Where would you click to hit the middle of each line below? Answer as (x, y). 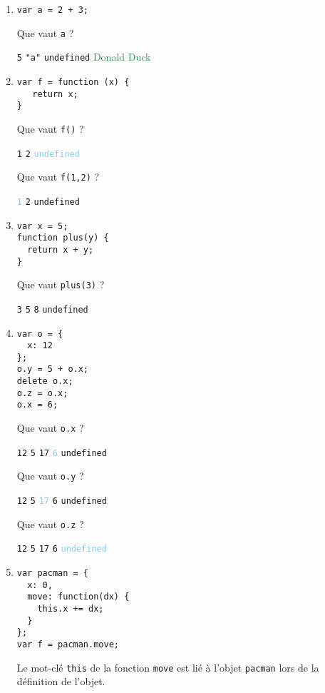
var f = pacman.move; (68, 644)
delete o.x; (45, 381)
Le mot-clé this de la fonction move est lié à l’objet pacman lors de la (168, 667)
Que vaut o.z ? (50, 523)
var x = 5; (42, 226)
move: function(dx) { (78, 597)
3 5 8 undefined (52, 309)
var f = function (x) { (73, 82)
